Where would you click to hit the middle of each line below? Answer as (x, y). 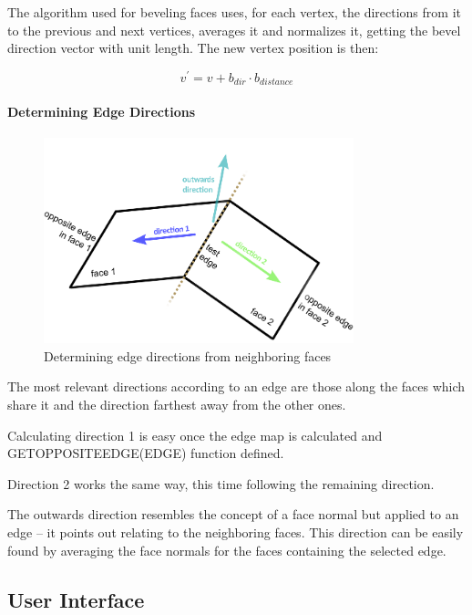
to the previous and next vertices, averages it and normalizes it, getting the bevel (234, 30)
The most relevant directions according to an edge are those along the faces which (236, 386)
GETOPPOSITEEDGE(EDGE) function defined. (146, 453)
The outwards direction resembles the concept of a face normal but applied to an (233, 514)
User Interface (76, 599)
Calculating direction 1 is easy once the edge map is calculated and (195, 435)
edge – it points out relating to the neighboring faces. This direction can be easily (236, 532)
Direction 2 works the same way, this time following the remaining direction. (221, 483)
